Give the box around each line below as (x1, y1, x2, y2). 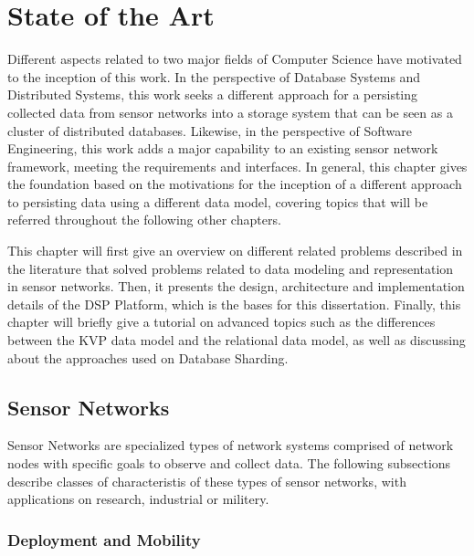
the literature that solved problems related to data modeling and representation (7, 258, 454, 278)
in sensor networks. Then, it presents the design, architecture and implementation (7, 277, 465, 296)
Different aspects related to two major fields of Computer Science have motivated (7, 49, 462, 68)
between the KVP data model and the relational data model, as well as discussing (7, 330, 466, 350)
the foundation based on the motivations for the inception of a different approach (7, 174, 462, 194)
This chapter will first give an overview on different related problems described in (7, 241, 463, 260)
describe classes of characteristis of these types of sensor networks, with (7, 471, 406, 490)
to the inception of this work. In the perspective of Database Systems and (7, 67, 421, 86)
